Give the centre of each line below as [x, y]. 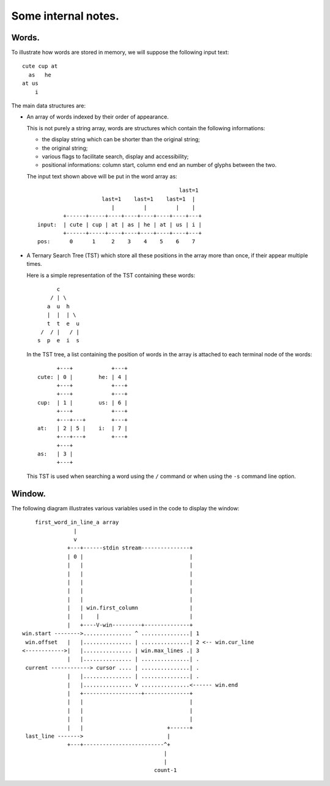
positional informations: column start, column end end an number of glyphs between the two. [159, 165]
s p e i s [58, 340]
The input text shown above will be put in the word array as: [102, 176]
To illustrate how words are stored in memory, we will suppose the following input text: [120, 53]
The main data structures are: [49, 106]
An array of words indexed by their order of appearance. [98, 117]
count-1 [165, 770]
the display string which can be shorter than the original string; [121, 139]
